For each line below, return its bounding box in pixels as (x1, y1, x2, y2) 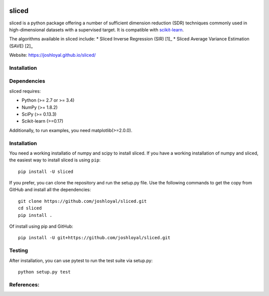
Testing (9, 247, 28, 254)
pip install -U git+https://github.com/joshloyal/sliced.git (18, 235, 170, 241)
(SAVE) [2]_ (9, 43, 33, 49)
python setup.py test (18, 269, 71, 275)
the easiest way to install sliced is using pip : (9, 157, 101, 163)
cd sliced (18, 205, 42, 211)
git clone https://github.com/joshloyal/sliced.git (18, 198, 147, 204)
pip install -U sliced (18, 168, 74, 174)
